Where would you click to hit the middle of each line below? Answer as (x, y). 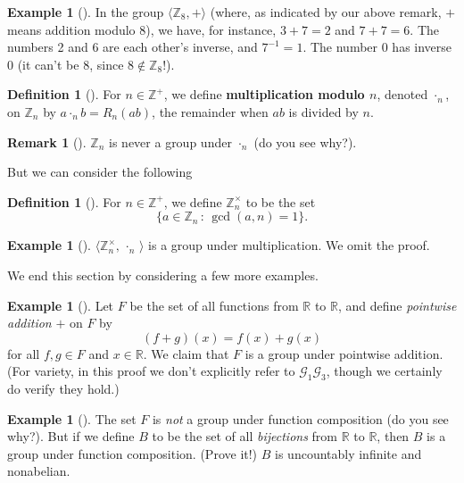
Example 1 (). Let (61, 305)
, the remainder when (210, 111)
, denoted (402, 94)
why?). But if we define (71, 436)
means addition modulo (71, 29)
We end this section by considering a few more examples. (163, 275)
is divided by (323, 111)
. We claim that (186, 353)
